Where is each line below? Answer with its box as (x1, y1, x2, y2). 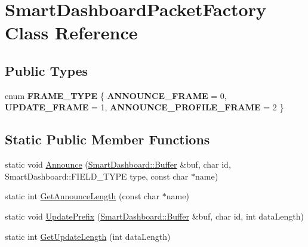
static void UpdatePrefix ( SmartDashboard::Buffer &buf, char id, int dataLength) (5, 209, 304, 222)
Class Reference (5, 20, 138, 45)
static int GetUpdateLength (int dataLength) (5, 230, 171, 242)
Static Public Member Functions (5, 130, 210, 149)
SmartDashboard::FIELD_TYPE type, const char (5, 169, 189, 182)
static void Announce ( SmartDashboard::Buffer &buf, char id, (5, 158, 231, 171)
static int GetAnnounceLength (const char (5, 190, 160, 202)
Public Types (5, 61, 88, 79)
